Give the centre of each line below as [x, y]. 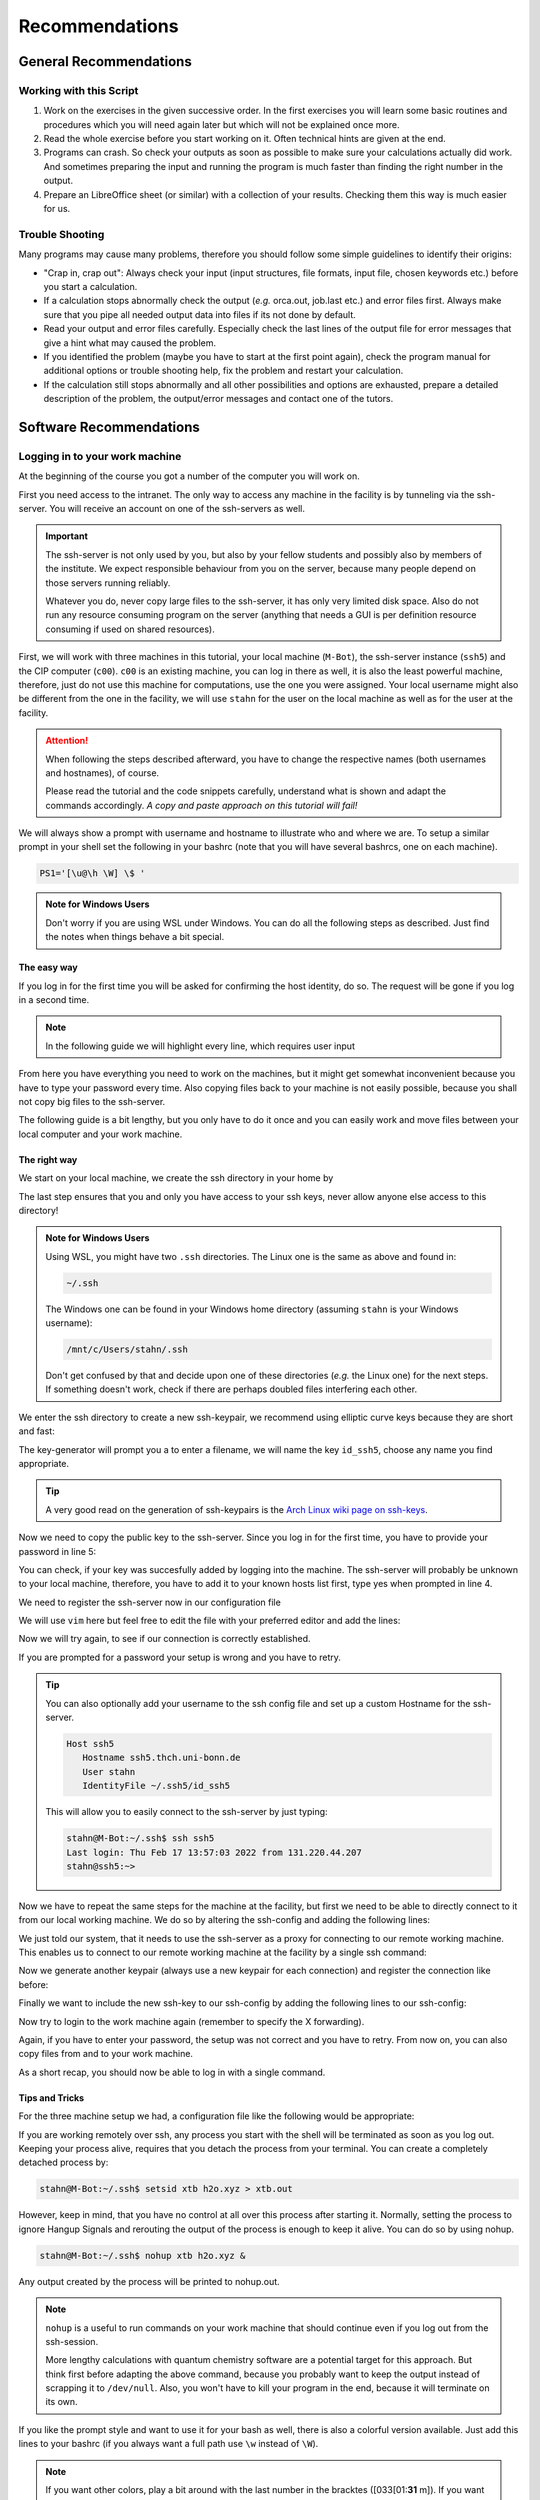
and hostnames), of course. [102, 772]
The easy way [48, 967]
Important [67, 536]
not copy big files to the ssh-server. [92, 1101]
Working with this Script [78, 90]
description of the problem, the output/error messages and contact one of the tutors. [218, 399]
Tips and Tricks [51, 2097]
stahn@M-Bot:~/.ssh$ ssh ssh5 [140, 1838]
